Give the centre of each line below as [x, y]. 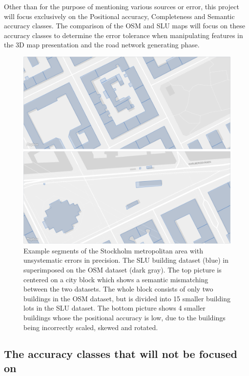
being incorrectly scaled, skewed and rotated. [91, 327]
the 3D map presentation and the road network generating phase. [102, 45]
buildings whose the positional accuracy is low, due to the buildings [124, 318]
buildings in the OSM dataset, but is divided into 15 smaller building [127, 298]
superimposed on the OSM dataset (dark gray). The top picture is [123, 270]
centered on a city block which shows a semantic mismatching [116, 279]
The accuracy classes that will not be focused [121, 353]
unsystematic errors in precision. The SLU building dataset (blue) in [126, 260]
